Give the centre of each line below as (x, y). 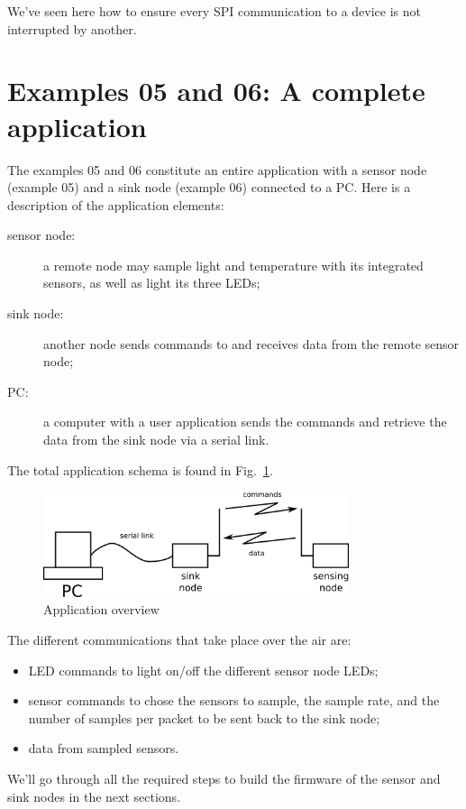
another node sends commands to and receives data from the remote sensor (251, 343)
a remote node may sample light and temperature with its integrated (233, 265)
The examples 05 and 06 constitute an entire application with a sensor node (217, 169)
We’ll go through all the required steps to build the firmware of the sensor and (224, 778)
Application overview (101, 609)
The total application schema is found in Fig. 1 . (140, 469)
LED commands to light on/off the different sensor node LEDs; (203, 670)
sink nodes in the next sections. (94, 796)
